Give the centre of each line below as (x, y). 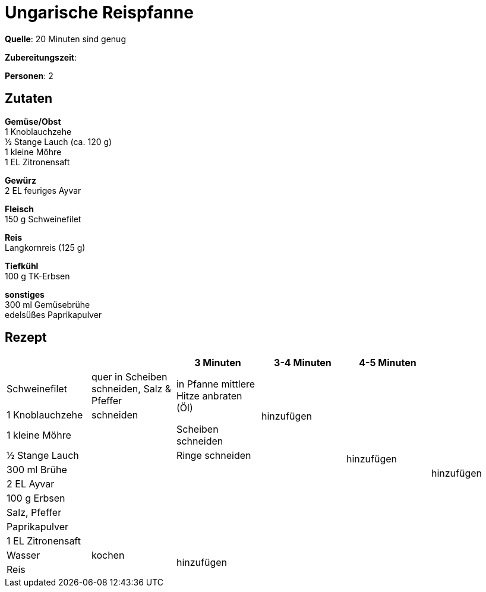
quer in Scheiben (129, 377)
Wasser (23, 555)
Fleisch (19, 209)
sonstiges (25, 294)
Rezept (26, 338)
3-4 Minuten (303, 363)
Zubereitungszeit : (41, 57)
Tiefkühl (22, 266)
